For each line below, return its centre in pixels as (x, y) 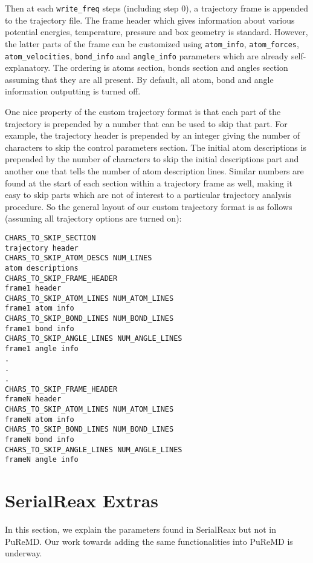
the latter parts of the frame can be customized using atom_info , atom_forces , (152, 43)
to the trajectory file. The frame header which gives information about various (150, 20)
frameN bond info (40, 440)
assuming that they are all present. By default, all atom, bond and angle (139, 79)
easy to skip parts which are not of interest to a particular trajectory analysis (148, 195)
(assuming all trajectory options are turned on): (93, 218)
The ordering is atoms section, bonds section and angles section (170, 67)
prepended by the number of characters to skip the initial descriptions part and (152, 159)
